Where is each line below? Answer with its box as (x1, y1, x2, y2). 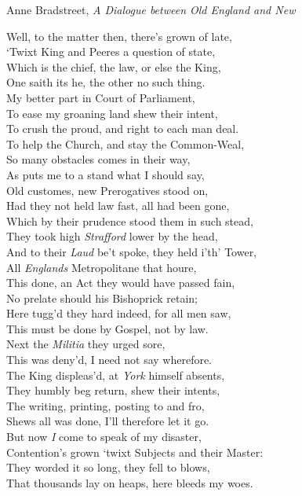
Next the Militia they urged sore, (6, 336, 166, 352)
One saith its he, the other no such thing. (6, 74, 206, 90)
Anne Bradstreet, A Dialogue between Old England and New (6, 2, 296, 17)
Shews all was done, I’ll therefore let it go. (6, 413, 209, 429)
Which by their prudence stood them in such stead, (6, 212, 253, 229)
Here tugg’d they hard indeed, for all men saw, (6, 305, 231, 321)
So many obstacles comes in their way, (6, 151, 191, 167)
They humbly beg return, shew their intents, (6, 382, 220, 399)
